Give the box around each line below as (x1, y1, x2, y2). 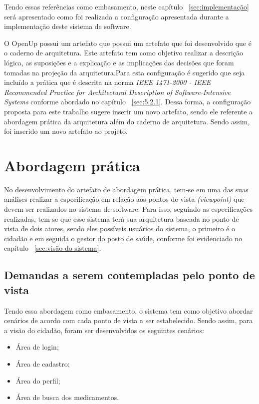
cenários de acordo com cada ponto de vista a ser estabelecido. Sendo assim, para (4, 315, 253, 326)
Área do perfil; (15, 375, 60, 386)
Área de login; (15, 342, 59, 352)
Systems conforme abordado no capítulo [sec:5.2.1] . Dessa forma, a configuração (4, 96, 251, 107)
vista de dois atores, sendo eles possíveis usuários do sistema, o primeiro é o (4, 223, 236, 234)
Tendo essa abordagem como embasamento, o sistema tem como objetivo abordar (4, 305, 253, 316)
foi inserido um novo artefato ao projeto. (4, 126, 128, 136)
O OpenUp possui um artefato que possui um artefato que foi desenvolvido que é (4, 37, 252, 48)
